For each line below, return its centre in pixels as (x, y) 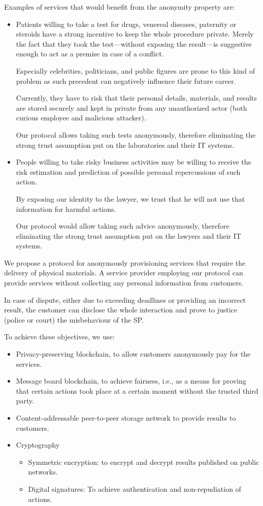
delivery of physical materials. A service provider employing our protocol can (124, 273)
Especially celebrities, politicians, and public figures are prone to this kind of (135, 70)
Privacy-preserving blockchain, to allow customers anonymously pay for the (133, 354)
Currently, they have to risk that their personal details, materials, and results (136, 98)
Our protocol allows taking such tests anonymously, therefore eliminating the (136, 134)
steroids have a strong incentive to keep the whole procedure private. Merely (135, 34)
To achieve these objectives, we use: (59, 337)
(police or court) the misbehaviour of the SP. (74, 319)
